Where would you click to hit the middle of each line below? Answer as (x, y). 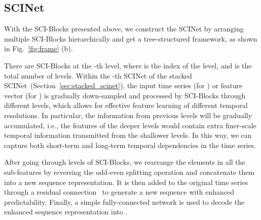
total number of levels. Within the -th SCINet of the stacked (98, 75)
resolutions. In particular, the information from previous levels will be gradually (128, 115)
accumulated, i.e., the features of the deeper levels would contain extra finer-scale (130, 125)
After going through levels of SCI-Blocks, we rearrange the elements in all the (125, 162)
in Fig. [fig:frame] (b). (39, 48)
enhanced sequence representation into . (66, 212)
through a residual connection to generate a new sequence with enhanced (119, 192)
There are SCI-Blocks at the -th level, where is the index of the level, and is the (128, 65)
